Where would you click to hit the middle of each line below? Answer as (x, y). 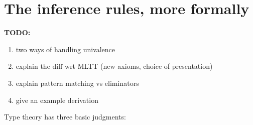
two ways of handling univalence (66, 49)
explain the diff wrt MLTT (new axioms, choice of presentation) (114, 66)
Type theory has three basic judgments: (65, 117)
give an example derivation (57, 100)
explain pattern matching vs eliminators (77, 83)
